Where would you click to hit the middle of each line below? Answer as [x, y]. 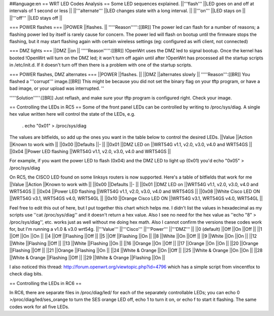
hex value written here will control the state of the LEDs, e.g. [72, 114]
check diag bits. [26, 274]
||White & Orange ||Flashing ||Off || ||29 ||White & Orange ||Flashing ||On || [87, 257]
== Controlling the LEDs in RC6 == [46, 283]
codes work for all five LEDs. [39, 306]
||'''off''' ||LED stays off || [36, 18]
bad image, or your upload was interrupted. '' [57, 88]
